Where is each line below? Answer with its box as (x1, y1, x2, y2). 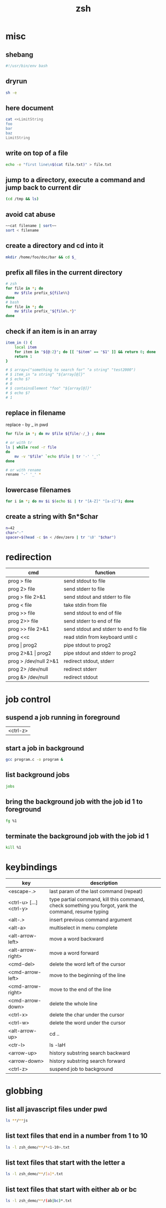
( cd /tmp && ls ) (5, 196, 39, 201)
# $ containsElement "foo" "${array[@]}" (5, 386, 92, 390)
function (95, 569, 116, 576)
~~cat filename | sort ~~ (5, 223, 57, 228)
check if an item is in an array (5, 327, 98, 336)
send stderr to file (64, 585, 105, 592)
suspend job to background (49, 1066, 113, 1073)
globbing (5, 1086, 43, 1096)
